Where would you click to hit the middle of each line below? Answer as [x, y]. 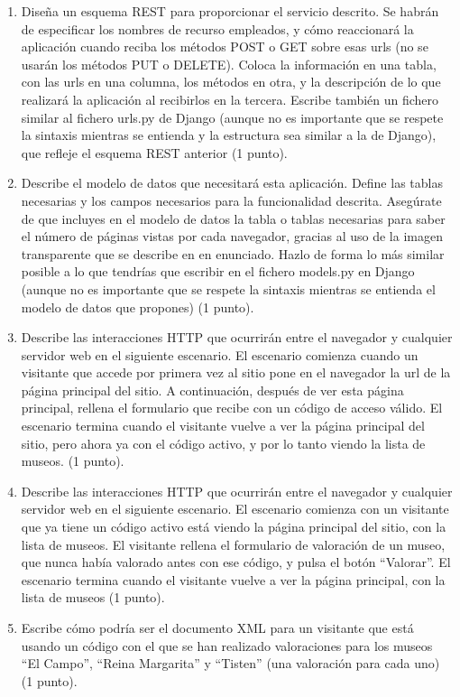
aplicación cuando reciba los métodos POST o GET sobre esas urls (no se [225, 46]
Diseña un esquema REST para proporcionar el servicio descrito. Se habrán [230, 11]
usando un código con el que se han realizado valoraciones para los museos [227, 645]
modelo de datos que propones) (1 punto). [138, 307]
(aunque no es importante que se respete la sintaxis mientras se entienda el [228, 288]
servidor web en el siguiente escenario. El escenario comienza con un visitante [235, 509]
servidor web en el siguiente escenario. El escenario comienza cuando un [220, 354]
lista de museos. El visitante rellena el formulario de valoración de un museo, [233, 544]
